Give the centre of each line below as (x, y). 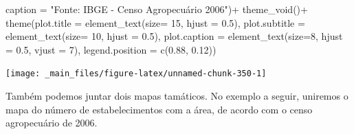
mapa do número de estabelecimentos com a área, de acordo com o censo (159, 109)
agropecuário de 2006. (52, 123)
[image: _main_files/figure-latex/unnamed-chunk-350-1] (136, 74)
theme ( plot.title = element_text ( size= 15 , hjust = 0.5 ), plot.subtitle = (155, 22)
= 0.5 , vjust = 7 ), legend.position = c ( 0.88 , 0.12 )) (111, 49)
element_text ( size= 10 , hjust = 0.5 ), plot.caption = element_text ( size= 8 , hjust (174, 36)
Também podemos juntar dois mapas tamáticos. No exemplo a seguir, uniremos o (177, 96)
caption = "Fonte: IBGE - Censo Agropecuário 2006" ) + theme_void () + (157, 9)
